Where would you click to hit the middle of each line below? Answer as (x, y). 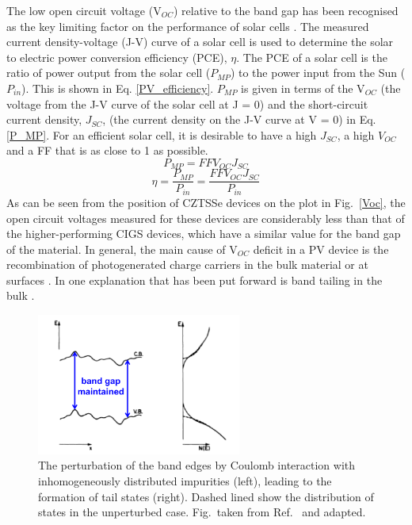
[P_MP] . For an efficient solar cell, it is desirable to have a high (162, 134)
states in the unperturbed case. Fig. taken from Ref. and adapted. (202, 512)
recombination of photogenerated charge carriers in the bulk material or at (187, 264)
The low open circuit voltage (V (84, 10)
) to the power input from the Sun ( (318, 73)
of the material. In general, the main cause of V (122, 249)
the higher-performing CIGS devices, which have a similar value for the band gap (204, 234)
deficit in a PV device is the (321, 249)
